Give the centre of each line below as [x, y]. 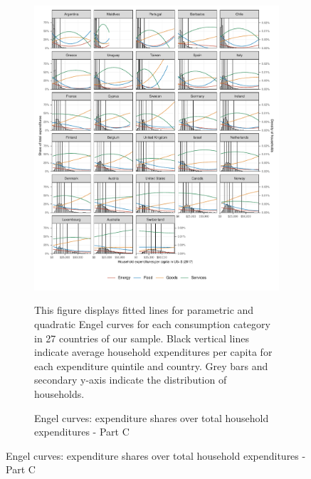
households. [59, 393]
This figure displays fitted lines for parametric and [144, 310]
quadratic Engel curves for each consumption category [152, 324]
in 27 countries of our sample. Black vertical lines [142, 338]
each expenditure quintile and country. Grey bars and [151, 365]
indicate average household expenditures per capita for [153, 352]
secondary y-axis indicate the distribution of [131, 380]
